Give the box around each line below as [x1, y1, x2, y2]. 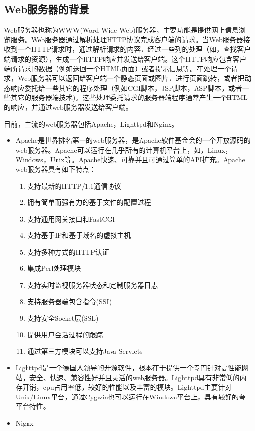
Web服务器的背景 [4, 1, 89, 17]
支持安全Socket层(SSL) [27, 313, 99, 323]
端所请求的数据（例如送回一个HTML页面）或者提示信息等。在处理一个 [4, 63, 231, 73]
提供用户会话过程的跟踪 [27, 329, 103, 339]
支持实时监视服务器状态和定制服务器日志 [27, 280, 158, 290]
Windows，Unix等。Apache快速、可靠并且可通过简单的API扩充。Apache [15, 154, 245, 165]
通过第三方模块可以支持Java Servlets [27, 346, 142, 356]
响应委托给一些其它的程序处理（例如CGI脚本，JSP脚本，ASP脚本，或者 [10, 82, 242, 93]
